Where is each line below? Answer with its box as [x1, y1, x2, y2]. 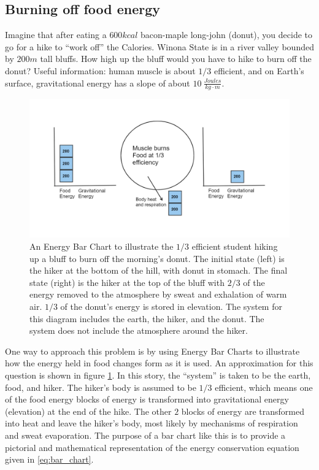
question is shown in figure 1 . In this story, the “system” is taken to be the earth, [5, 369, 311, 382]
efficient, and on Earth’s [213, 64, 304, 77]
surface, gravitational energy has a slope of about [5, 76, 190, 89]
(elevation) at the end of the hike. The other [5, 404, 172, 417]
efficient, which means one [215, 380, 313, 393]
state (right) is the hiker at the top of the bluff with [29, 275, 225, 288]
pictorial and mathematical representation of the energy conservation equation [5, 441, 299, 453]
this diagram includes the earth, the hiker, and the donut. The [29, 312, 264, 325]
